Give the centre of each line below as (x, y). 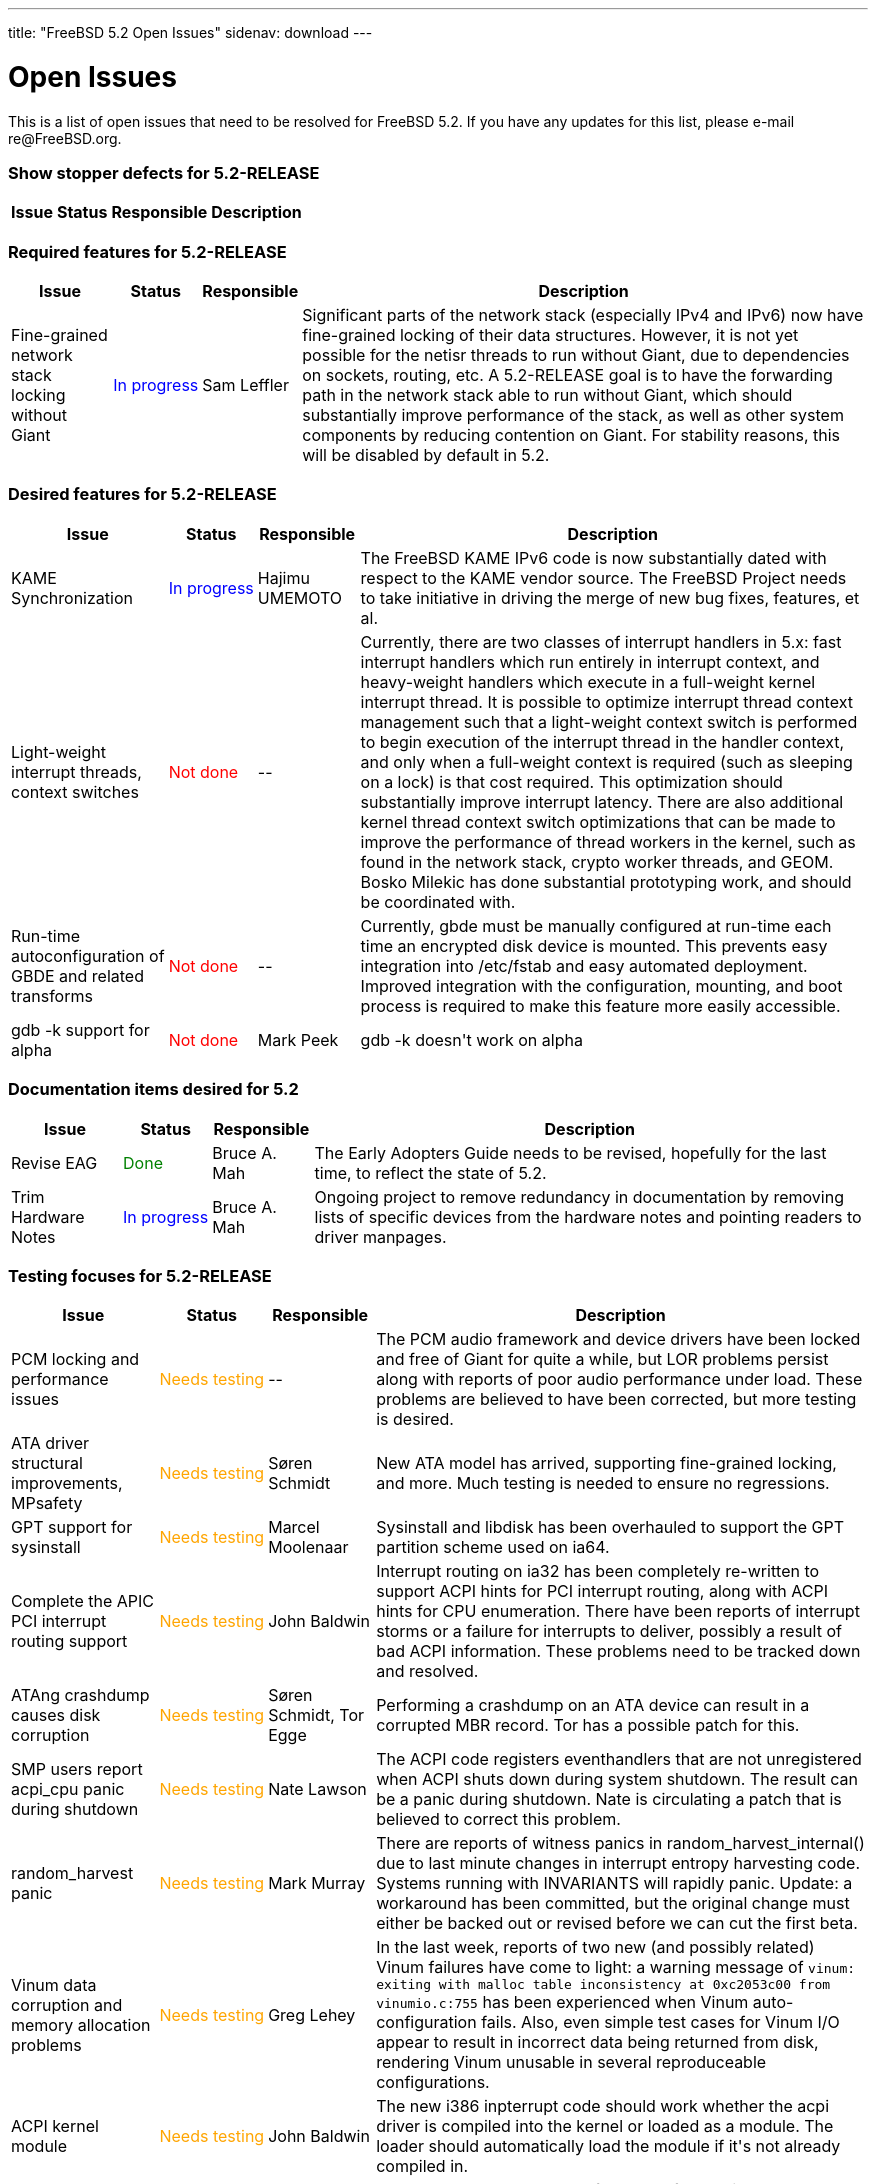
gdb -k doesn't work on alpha (471, 1039)
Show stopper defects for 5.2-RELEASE (164, 172)
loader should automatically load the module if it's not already (608, 2146)
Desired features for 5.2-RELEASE (142, 494)
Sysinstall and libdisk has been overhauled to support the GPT (610, 1527)
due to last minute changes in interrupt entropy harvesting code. (618, 1863)
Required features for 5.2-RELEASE (147, 251)
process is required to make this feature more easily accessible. (600, 1005)
